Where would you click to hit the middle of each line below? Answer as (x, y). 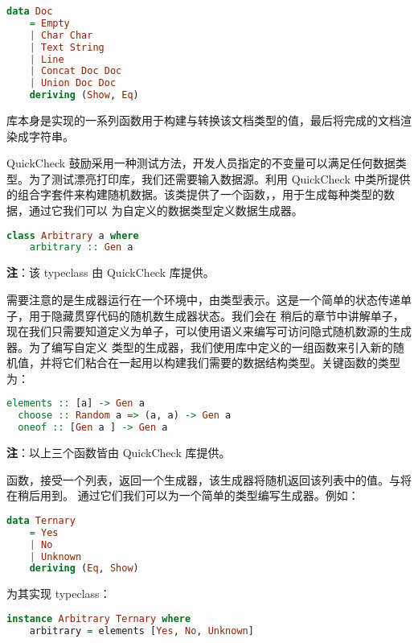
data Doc (30, 11)
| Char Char (61, 35)
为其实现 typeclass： (59, 594)
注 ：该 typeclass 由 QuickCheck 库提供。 (111, 272)
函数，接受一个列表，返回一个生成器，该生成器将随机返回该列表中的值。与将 (209, 479)
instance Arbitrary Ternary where (99, 618)
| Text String (67, 47)
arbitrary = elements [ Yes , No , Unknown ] (141, 631)
